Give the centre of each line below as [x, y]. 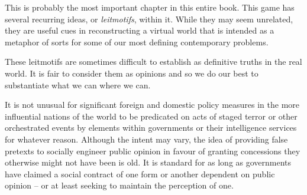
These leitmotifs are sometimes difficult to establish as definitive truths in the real [153, 62]
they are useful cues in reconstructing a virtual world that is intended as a [140, 30]
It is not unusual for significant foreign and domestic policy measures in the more [152, 105]
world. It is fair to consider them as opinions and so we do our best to [132, 73]
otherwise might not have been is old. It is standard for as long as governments [148, 162]
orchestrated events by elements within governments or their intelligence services [151, 128]
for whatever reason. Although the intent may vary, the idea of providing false [146, 139]
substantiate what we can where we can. [78, 85]
